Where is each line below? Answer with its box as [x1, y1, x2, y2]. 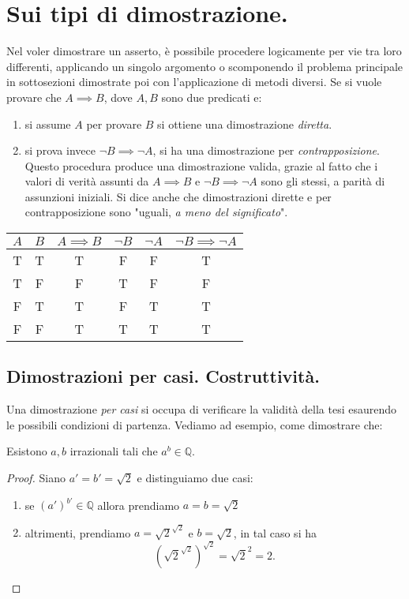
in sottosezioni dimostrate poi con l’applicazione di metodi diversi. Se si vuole [6, 73, 382, 90]
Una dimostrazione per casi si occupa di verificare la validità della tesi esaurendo [6, 401, 397, 417]
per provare [86, 115, 142, 132]
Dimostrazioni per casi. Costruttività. [6, 364, 320, 388]
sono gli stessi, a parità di [261, 173, 385, 189]
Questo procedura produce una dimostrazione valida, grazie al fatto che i [24, 157, 378, 174]
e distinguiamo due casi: [137, 470, 253, 486]
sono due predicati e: [161, 88, 262, 105]
